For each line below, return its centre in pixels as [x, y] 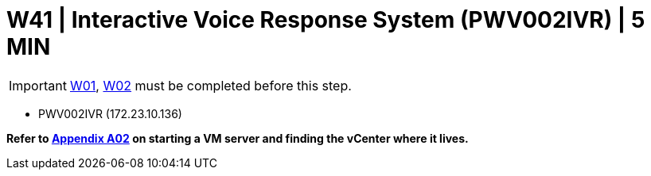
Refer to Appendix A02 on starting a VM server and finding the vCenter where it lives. [238, 138]
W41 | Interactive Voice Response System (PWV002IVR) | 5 [326, 20]
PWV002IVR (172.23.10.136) [110, 113]
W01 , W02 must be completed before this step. [211, 85]
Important [38, 85]
